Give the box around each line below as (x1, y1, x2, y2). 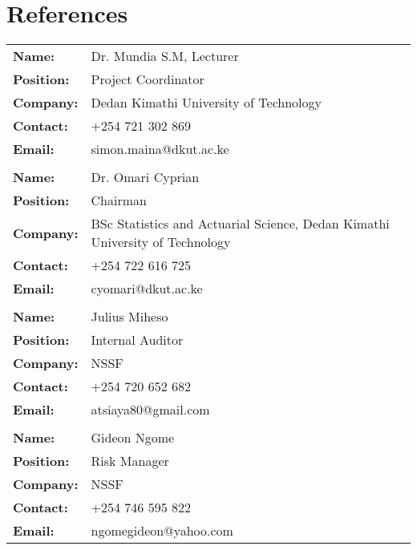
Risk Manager (91, 451, 169, 471)
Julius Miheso (91, 307, 168, 326)
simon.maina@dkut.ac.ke (91, 140, 229, 159)
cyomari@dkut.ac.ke (91, 279, 203, 298)
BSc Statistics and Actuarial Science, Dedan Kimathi (91, 214, 390, 233)
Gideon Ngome (91, 428, 175, 447)
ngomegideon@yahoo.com (91, 521, 233, 540)
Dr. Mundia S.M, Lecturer (91, 47, 239, 66)
